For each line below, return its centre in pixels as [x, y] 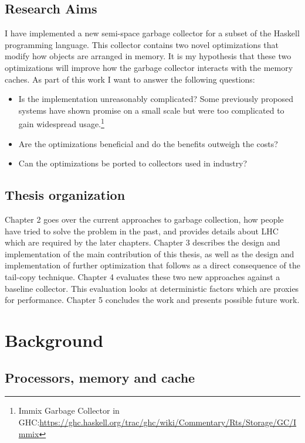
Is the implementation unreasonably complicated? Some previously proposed [156, 99]
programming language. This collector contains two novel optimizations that [142, 44]
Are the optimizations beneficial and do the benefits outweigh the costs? [148, 143]
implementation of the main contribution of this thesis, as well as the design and [150, 253]
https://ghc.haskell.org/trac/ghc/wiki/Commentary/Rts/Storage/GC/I [168, 422]
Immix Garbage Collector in [69, 410]
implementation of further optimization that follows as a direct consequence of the [152, 265]
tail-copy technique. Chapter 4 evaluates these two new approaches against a [143, 276]
